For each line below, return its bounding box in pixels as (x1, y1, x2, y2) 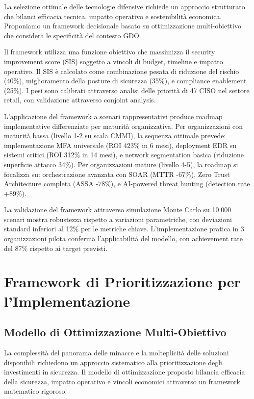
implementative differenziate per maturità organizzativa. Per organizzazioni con (4, 121, 243, 131)
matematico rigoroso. (4, 386, 67, 396)
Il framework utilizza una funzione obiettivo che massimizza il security (4, 47, 215, 57)
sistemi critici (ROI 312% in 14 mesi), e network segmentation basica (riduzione (4, 150, 244, 160)
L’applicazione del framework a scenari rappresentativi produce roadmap (4, 111, 223, 121)
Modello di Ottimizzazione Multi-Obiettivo (4, 324, 227, 340)
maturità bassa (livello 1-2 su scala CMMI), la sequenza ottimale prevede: (4, 130, 226, 141)
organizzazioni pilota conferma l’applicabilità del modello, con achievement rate (4, 233, 243, 244)
